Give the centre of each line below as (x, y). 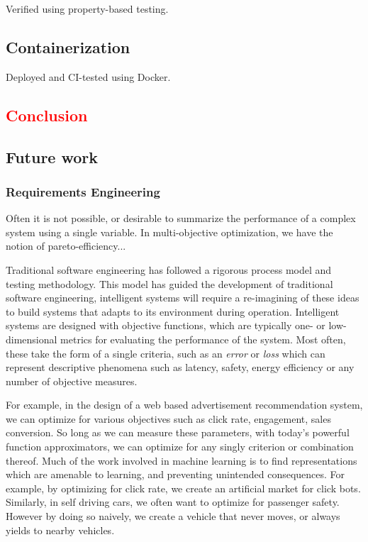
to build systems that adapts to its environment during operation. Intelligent (173, 311)
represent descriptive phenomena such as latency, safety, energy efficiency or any (180, 367)
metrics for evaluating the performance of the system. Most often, (203, 339)
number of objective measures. (72, 381)
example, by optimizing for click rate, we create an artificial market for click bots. (183, 488)
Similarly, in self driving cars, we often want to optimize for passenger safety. (173, 502)
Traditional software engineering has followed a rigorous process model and (169, 269)
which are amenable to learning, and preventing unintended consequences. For (175, 474)
